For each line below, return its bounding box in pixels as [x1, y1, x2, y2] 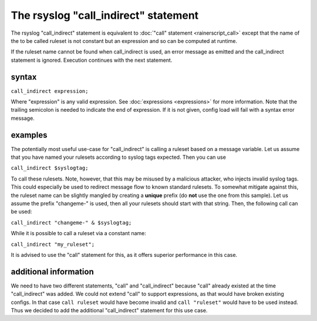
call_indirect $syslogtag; [11, 165, 89, 172]
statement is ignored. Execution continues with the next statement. [11, 56, 173, 63]
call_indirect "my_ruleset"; [11, 241, 95, 248]
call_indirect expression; [11, 88, 89, 94]
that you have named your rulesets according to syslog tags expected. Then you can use [11, 153, 226, 161]
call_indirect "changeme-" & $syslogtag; [11, 219, 132, 226]
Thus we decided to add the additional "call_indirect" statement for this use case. [11, 307, 208, 314]
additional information [11, 266, 94, 276]
